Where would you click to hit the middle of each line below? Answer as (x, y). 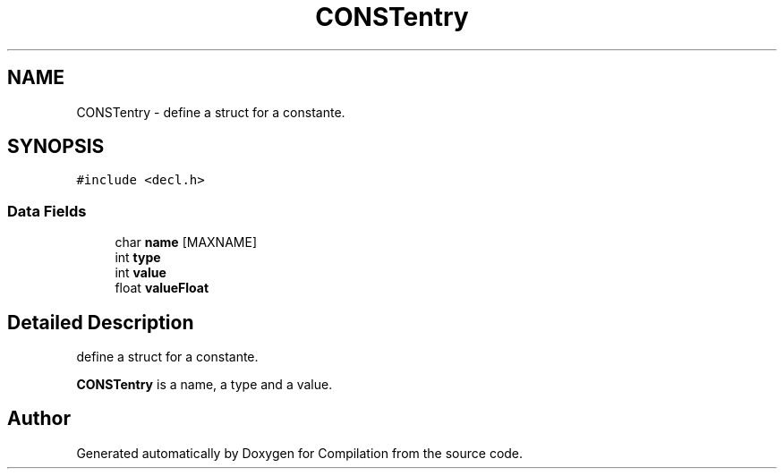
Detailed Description (101, 322)
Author (39, 419)
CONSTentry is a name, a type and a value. (205, 385)
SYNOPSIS (56, 147)
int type (138, 258)
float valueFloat (162, 288)
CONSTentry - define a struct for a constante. (211, 112)
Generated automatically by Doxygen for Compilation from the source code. (300, 453)
